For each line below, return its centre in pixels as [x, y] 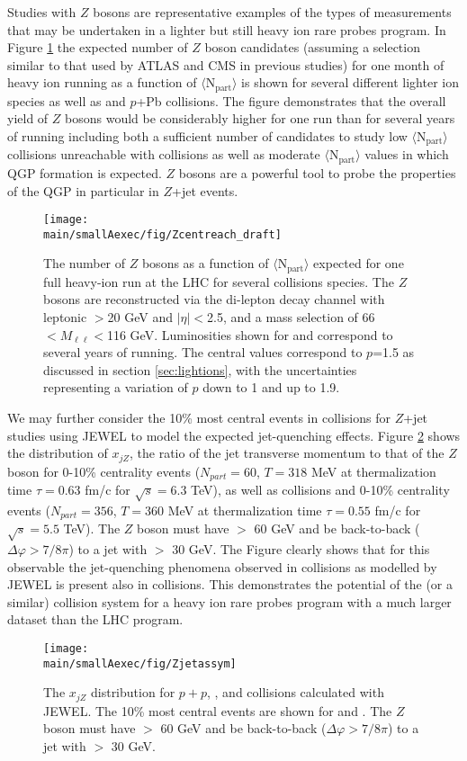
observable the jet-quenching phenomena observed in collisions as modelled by [222, 566]
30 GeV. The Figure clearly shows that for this [301, 549]
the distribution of [58, 453]
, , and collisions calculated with [296, 692]
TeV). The [92, 528]
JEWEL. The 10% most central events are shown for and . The [218, 710]
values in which [407, 154]
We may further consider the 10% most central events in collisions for [199, 418]
